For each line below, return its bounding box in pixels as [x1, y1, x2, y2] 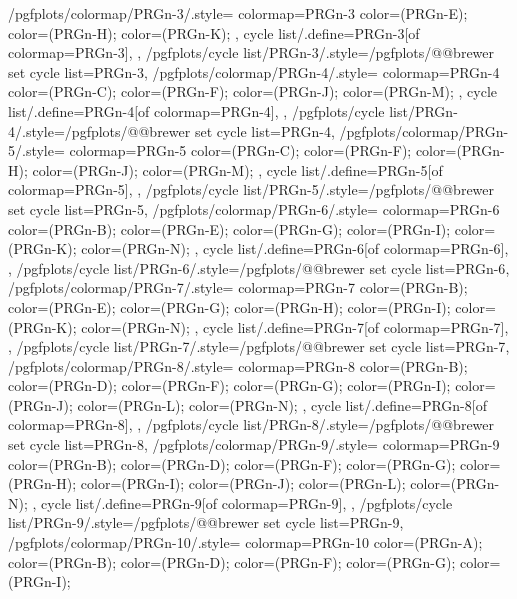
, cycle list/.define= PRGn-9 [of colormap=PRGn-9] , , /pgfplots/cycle [32, 492, 453, 513]
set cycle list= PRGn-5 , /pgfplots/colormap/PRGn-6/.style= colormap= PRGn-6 [8, 198, 500, 219]
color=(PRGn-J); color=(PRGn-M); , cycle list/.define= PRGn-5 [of [32, 159, 443, 180]
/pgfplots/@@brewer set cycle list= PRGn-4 [64, 120, 331, 141]
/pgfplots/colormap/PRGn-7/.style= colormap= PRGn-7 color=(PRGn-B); [8, 277, 468, 298]
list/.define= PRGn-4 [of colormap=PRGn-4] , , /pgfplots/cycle [8, 100, 385, 121]
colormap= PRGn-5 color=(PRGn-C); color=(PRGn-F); [69, 140, 412, 161]
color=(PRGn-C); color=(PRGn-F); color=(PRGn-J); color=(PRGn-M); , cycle [8, 81, 498, 102]
